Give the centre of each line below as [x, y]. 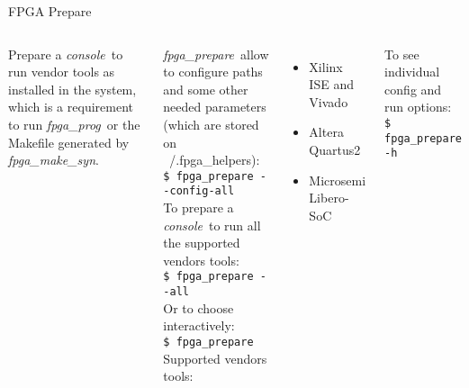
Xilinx [326, 66]
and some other [206, 89]
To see [402, 54]
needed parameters [215, 107]
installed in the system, [72, 89]
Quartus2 [335, 149]
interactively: [199, 325]
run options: [418, 107]
